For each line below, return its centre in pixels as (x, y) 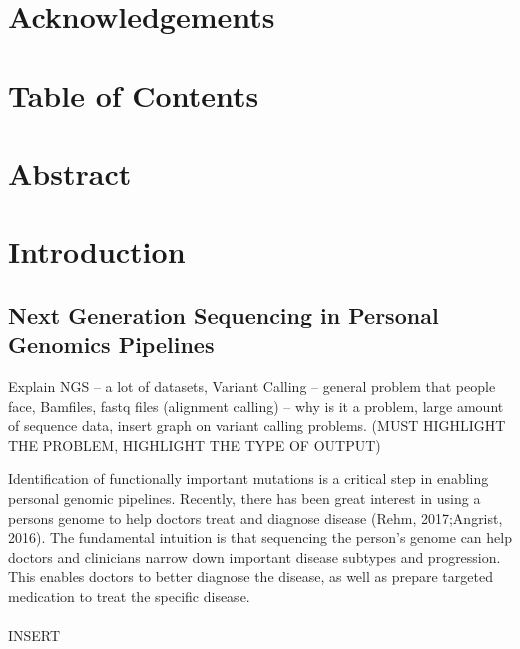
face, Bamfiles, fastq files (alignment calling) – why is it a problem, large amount (256, 405)
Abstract (70, 172)
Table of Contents (133, 94)
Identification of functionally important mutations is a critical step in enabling (248, 478)
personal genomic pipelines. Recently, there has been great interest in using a (244, 498)
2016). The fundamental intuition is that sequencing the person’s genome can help (260, 537)
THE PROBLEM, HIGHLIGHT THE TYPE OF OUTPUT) (194, 444)
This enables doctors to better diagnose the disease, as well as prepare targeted (250, 576)
